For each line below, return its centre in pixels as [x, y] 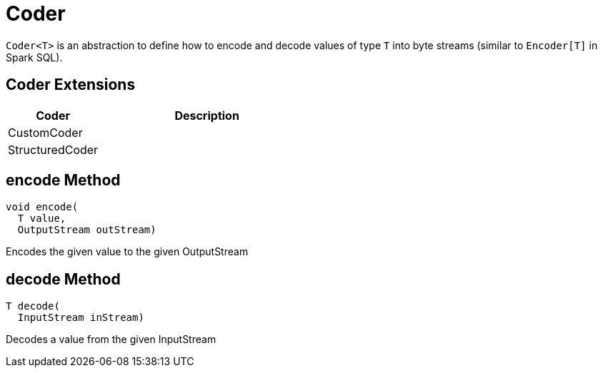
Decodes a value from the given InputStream [111, 339]
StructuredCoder [53, 149]
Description [207, 115]
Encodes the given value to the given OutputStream [127, 252]
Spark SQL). [34, 57]
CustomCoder [45, 132]
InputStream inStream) [81, 318]
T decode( [33, 306]
